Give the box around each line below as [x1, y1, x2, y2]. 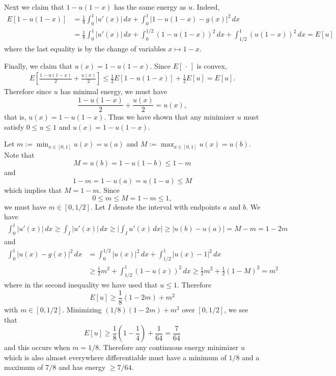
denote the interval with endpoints [113, 201, 221, 212]
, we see [224, 304, 248, 315]
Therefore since [4, 86, 52, 97]
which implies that [4, 185, 62, 195]
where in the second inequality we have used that [4, 279, 158, 290]
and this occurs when [4, 342, 70, 353]
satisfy [4, 121, 24, 132]
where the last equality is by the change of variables [4, 43, 166, 54]
